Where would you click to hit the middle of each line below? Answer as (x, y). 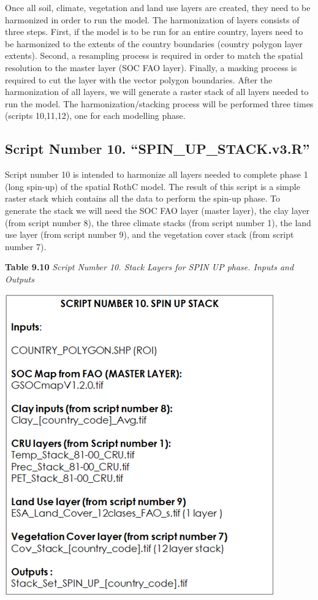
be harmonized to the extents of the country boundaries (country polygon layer (154, 43)
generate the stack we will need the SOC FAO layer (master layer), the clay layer (157, 210)
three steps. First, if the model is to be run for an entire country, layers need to (154, 32)
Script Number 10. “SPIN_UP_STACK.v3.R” (157, 149)
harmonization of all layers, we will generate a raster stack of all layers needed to (157, 92)
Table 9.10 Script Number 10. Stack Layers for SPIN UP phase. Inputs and (150, 267)
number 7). (26, 246)
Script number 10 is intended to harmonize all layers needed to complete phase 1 (157, 174)
